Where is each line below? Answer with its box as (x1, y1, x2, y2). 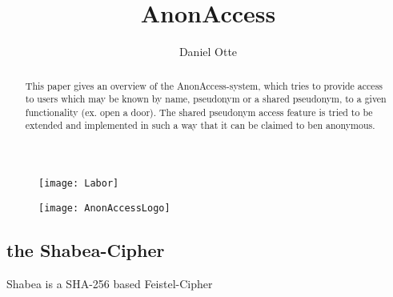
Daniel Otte (178, 43, 238, 60)
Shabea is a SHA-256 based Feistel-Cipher (6, 275, 213, 291)
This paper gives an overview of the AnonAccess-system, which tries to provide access (25, 78, 383, 92)
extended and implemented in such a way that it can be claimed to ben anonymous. (25, 118, 375, 132)
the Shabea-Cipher (6, 237, 165, 262)
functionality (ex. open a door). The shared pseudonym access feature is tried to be (25, 105, 373, 118)
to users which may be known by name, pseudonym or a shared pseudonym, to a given (25, 92, 387, 106)
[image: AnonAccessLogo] (38, 202, 170, 214)
